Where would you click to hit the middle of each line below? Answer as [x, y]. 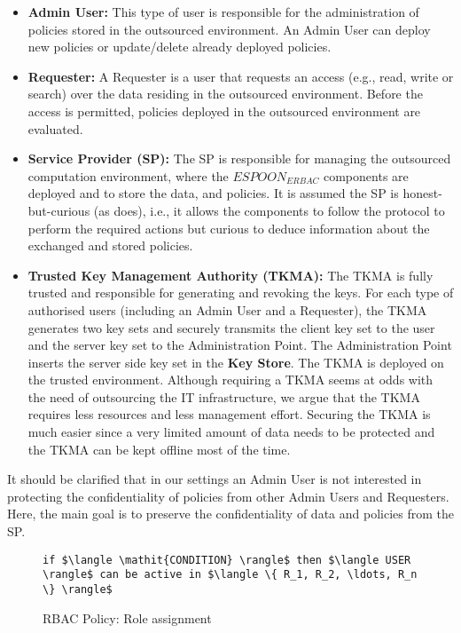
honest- [422, 193]
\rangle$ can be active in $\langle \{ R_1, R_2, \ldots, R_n [230, 575]
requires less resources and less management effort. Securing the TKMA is [229, 414]
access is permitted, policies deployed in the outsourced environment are [224, 111]
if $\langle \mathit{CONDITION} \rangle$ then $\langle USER [227, 560]
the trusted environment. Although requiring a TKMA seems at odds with [230, 380]
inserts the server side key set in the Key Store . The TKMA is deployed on [236, 362]
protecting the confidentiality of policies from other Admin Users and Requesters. [228, 496]
